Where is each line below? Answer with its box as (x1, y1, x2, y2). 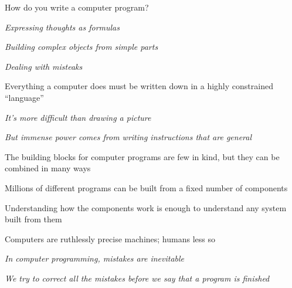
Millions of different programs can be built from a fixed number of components (5, 181, 288, 194)
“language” (5, 91, 44, 103)
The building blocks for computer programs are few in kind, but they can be (5, 150, 280, 162)
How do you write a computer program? (5, 1, 149, 13)
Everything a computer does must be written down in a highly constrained (5, 80, 273, 92)
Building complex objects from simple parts (5, 40, 158, 53)
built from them (5, 213, 62, 225)
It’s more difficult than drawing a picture (5, 111, 151, 123)
